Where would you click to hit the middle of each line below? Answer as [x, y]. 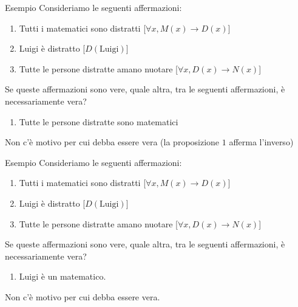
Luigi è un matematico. [63, 276]
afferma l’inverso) [261, 142]
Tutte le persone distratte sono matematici [99, 121]
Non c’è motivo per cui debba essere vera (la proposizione [112, 142]
